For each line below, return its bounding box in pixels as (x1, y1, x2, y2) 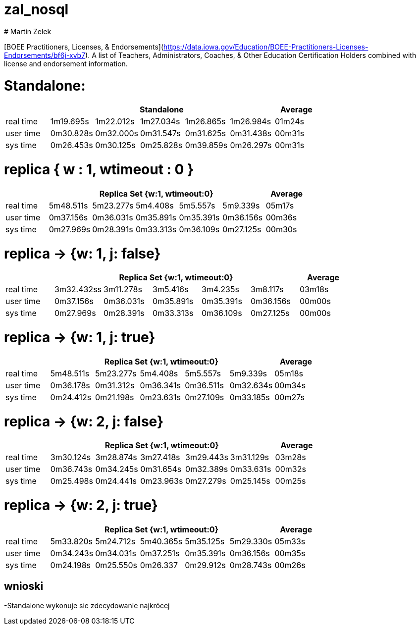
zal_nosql (4, 1, 69, 18)
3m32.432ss (54, 284, 102, 295)
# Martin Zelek (4, 27, 52, 36)
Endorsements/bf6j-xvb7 (4, 51, 86, 59)
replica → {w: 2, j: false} (4, 413, 164, 430)
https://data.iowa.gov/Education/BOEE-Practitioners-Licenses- (163, 42, 368, 51)
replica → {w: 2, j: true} (4, 497, 158, 514)
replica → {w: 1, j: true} (4, 329, 156, 346)
